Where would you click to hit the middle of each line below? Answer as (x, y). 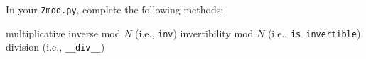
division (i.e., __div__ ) (55, 47)
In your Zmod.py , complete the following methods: (115, 9)
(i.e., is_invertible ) (314, 33)
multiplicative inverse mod (63, 33)
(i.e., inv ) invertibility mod (194, 33)
